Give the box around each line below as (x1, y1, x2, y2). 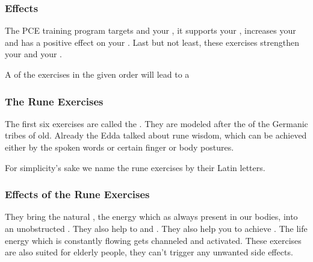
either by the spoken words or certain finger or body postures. (5, 141, 234, 153)
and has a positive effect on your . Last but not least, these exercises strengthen (5, 36, 299, 48)
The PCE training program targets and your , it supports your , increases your (5, 24, 296, 37)
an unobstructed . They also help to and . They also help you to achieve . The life (5, 222, 308, 234)
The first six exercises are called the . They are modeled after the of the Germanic (5, 117, 308, 129)
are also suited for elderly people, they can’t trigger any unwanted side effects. (5, 246, 293, 258)
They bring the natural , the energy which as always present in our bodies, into (5, 210, 298, 223)
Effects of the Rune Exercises (5, 187, 150, 202)
